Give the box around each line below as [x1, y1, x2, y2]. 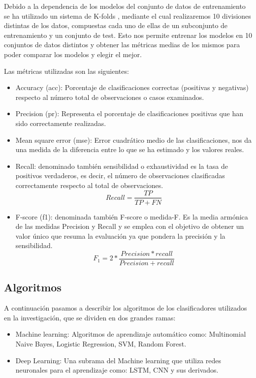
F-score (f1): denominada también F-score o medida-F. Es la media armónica [15, 211, 248, 221]
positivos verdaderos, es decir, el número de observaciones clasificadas [15, 170, 225, 181]
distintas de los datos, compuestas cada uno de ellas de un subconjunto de [4, 20, 228, 31]
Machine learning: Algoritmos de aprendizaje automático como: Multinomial [15, 329, 246, 339]
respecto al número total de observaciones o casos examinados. [15, 92, 204, 102]
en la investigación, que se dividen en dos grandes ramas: [4, 312, 176, 322]
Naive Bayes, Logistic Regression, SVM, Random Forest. [15, 338, 187, 348]
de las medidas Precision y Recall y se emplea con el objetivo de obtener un [15, 221, 244, 231]
